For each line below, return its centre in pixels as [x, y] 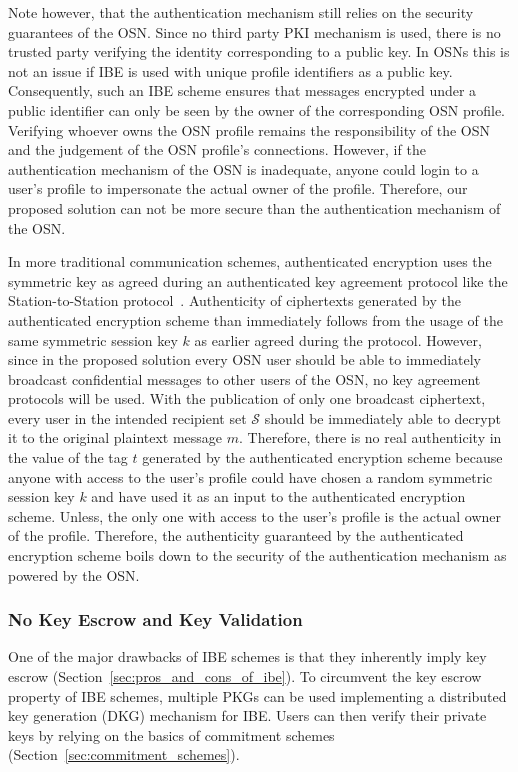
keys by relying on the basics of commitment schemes [171, 734]
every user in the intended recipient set [127, 417]
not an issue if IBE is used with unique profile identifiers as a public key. [230, 70]
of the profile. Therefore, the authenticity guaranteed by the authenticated [236, 535]
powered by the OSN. [74, 574]
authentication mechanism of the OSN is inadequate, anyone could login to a [243, 168]
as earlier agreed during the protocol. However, [338, 339]
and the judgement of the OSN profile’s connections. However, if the [217, 149]
